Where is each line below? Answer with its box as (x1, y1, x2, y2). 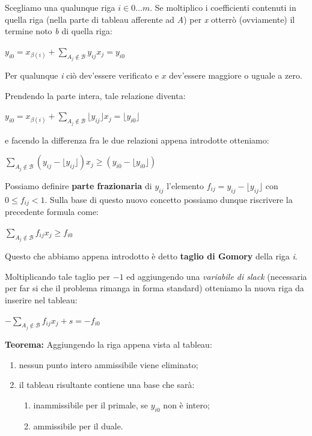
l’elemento (167, 179, 204, 192)
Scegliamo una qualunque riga (5, 1, 115, 13)
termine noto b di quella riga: (5, 25, 112, 37)
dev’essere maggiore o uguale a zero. (169, 69, 302, 82)
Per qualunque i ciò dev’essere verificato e (5, 69, 159, 82)
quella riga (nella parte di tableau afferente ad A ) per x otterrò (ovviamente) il (5, 13, 295, 25)
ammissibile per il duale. (33, 419, 123, 432)
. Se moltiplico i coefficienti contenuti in (150, 1, 296, 13)
